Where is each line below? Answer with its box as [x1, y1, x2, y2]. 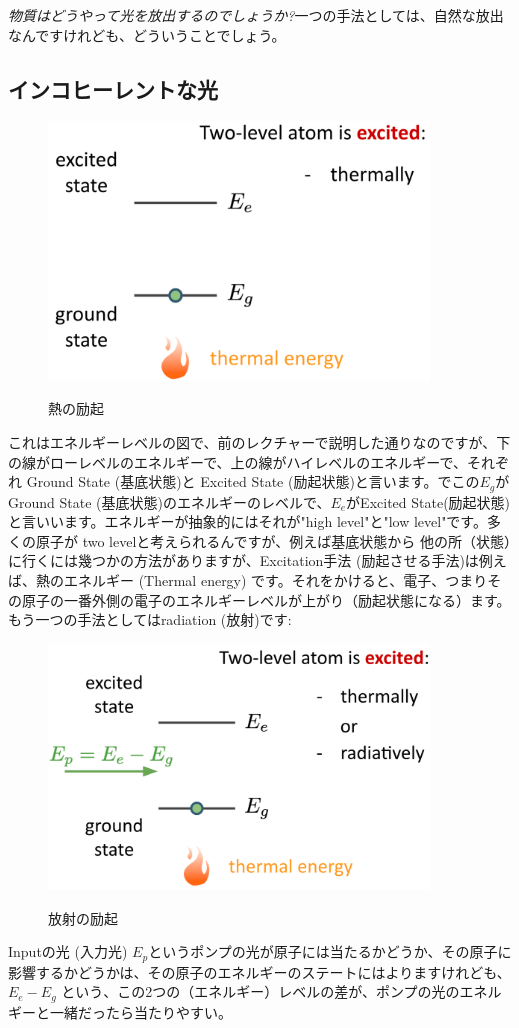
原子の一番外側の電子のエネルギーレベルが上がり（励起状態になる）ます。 [21, 589, 511, 610]
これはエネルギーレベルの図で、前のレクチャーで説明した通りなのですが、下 [8, 431, 511, 452]
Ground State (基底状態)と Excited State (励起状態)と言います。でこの [26, 471, 480, 492]
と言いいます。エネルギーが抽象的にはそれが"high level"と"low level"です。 [8, 511, 487, 532]
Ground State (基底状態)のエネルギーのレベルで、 [8, 491, 331, 512]
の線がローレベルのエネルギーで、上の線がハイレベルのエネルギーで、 [8, 451, 467, 472]
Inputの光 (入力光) [8, 941, 128, 962]
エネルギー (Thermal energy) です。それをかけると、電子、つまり [63, 569, 488, 590]
